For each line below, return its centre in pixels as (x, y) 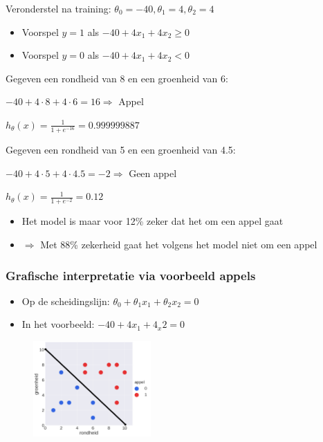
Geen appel (153, 173)
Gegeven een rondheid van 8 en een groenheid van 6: (117, 78)
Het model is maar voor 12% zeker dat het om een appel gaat (153, 221)
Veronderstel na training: (58, 8)
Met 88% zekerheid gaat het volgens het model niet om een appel (179, 245)
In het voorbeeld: (58, 324)
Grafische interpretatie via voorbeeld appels (131, 275)
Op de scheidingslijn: (66, 301)
